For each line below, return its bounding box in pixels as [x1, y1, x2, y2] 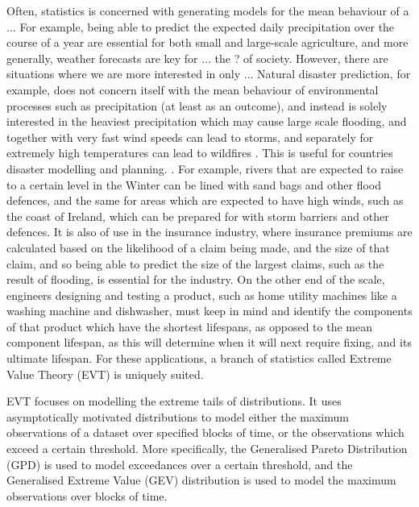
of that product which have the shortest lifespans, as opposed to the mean [6, 318, 372, 335]
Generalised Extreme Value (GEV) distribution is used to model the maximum [6, 472, 396, 488]
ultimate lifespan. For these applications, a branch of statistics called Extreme [6, 350, 392, 367]
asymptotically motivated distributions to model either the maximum [6, 408, 349, 425]
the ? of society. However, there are [214, 49, 388, 66]
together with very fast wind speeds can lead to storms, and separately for [6, 128, 374, 145]
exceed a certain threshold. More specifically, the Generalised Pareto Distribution [6, 440, 408, 457]
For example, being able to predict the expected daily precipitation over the [19, 18, 395, 35]
